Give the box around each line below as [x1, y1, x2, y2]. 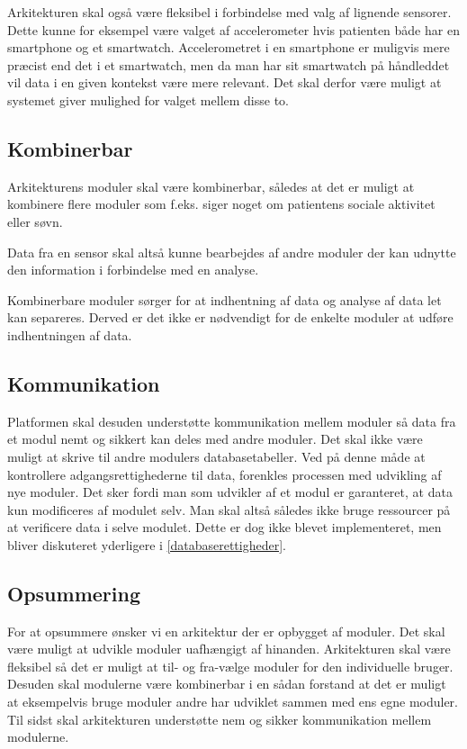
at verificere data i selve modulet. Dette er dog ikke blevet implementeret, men [7, 518, 442, 537]
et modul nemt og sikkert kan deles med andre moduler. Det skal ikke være [7, 429, 423, 448]
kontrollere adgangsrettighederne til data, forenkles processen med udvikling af [7, 465, 442, 483]
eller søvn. [7, 212, 63, 230]
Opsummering [7, 579, 140, 607]
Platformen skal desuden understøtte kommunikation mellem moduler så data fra [7, 411, 456, 430]
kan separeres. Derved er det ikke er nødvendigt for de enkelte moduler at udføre [7, 308, 454, 327]
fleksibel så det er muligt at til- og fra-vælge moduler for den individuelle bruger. [7, 656, 454, 675]
